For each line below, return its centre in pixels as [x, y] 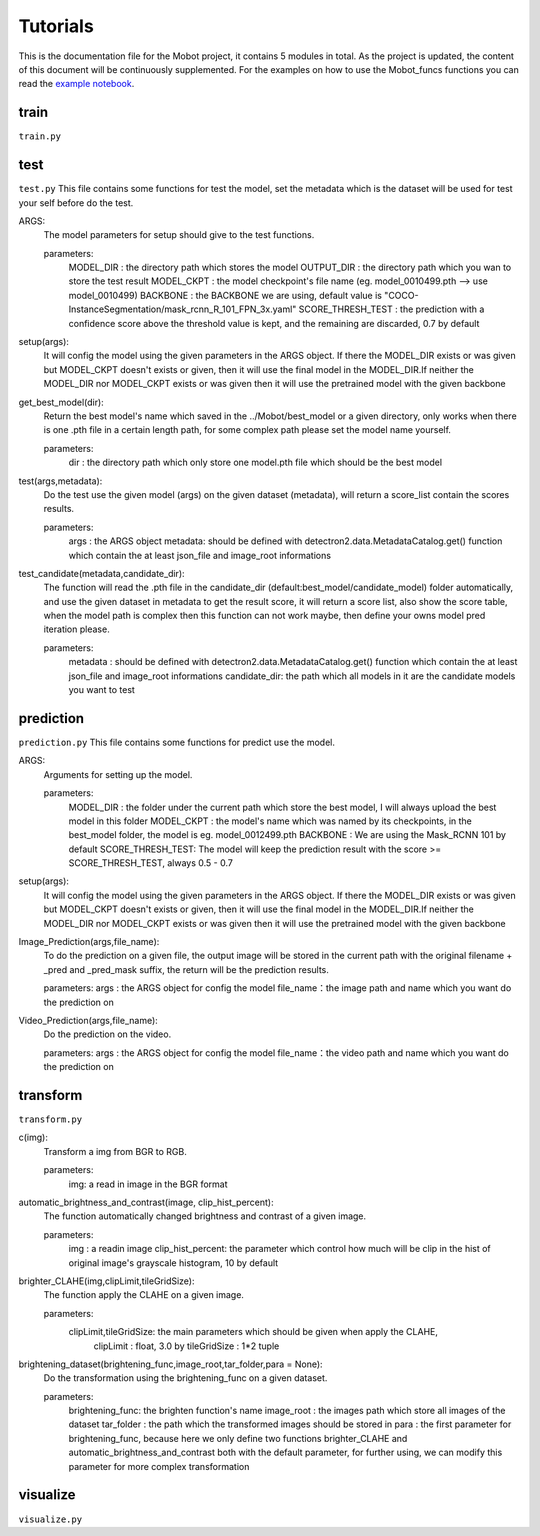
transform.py [50, 1119]
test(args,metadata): [60, 481]
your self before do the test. [76, 202]
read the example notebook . [76, 84]
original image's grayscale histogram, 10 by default [173, 1262]
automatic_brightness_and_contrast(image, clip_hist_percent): [146, 1202]
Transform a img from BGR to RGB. [115, 1151]
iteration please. [76, 629]
